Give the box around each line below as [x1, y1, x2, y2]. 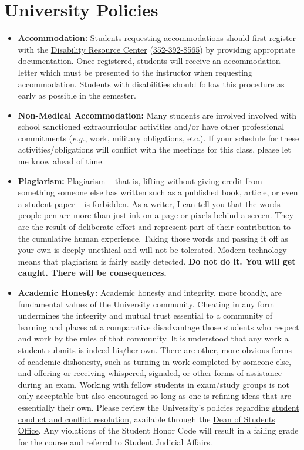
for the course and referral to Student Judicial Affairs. [18, 435, 212, 448]
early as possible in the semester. [18, 89, 136, 101]
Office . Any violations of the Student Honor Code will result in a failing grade [18, 424, 299, 437]
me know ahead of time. [18, 155, 104, 167]
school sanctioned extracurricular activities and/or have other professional [18, 120, 285, 133]
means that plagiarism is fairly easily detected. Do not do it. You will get [18, 255, 296, 267]
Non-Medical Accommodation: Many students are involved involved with [18, 109, 296, 121]
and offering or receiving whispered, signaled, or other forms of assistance [18, 367, 282, 379]
